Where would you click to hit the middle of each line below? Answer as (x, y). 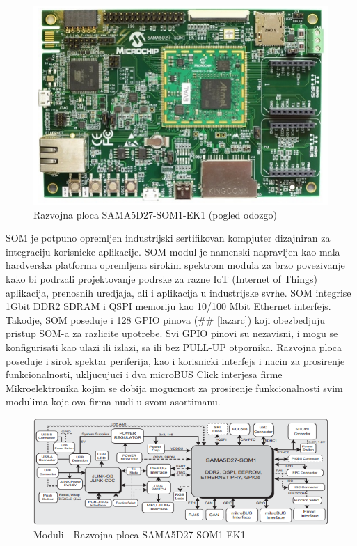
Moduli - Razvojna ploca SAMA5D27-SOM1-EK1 (140, 535)
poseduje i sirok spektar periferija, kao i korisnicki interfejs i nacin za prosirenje (175, 360)
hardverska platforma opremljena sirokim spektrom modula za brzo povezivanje (175, 265)
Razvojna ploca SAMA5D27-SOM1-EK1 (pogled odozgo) (155, 214)
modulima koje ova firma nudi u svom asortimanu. (113, 401)
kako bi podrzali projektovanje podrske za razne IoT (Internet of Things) (161, 279)
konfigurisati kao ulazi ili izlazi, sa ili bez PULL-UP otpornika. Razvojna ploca (174, 347)
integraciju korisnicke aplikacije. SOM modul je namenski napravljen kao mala (173, 251)
